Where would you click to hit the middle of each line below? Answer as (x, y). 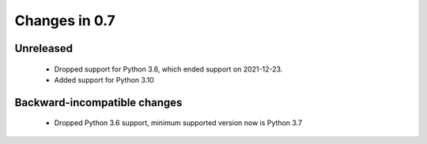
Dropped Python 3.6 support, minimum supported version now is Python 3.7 (178, 123)
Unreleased (44, 48)
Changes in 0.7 (65, 20)
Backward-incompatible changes (98, 102)
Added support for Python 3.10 (104, 79)
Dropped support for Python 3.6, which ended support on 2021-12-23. (168, 69)
